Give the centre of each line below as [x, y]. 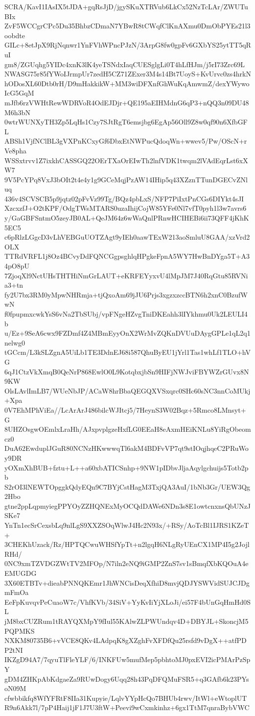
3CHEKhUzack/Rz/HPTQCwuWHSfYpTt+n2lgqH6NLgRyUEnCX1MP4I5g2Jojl [127, 544]
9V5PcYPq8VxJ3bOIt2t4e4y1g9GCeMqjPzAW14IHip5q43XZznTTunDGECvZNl [126, 179]
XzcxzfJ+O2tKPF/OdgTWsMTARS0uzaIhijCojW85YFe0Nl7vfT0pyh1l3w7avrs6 [126, 208]
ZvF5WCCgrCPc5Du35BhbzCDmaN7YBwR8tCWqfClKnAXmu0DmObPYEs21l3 [127, 26]
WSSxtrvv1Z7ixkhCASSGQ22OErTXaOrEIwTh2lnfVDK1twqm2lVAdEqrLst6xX [126, 160]
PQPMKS [20, 630]
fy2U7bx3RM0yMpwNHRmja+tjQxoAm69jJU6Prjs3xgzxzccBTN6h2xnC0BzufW [126, 294]
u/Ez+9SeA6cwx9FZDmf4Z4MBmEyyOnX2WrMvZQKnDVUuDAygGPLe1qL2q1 [127, 333]
